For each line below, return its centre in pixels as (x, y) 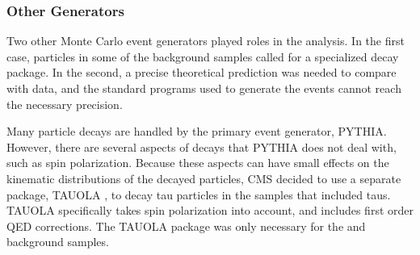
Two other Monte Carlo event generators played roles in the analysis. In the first (206, 41)
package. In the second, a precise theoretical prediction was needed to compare (202, 72)
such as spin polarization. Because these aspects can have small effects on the (198, 163)
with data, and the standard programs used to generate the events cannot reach (204, 88)
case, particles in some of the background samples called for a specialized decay (203, 56)
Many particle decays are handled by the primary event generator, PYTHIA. (197, 131)
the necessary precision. (65, 104)
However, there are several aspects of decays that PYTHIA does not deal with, (202, 146)
